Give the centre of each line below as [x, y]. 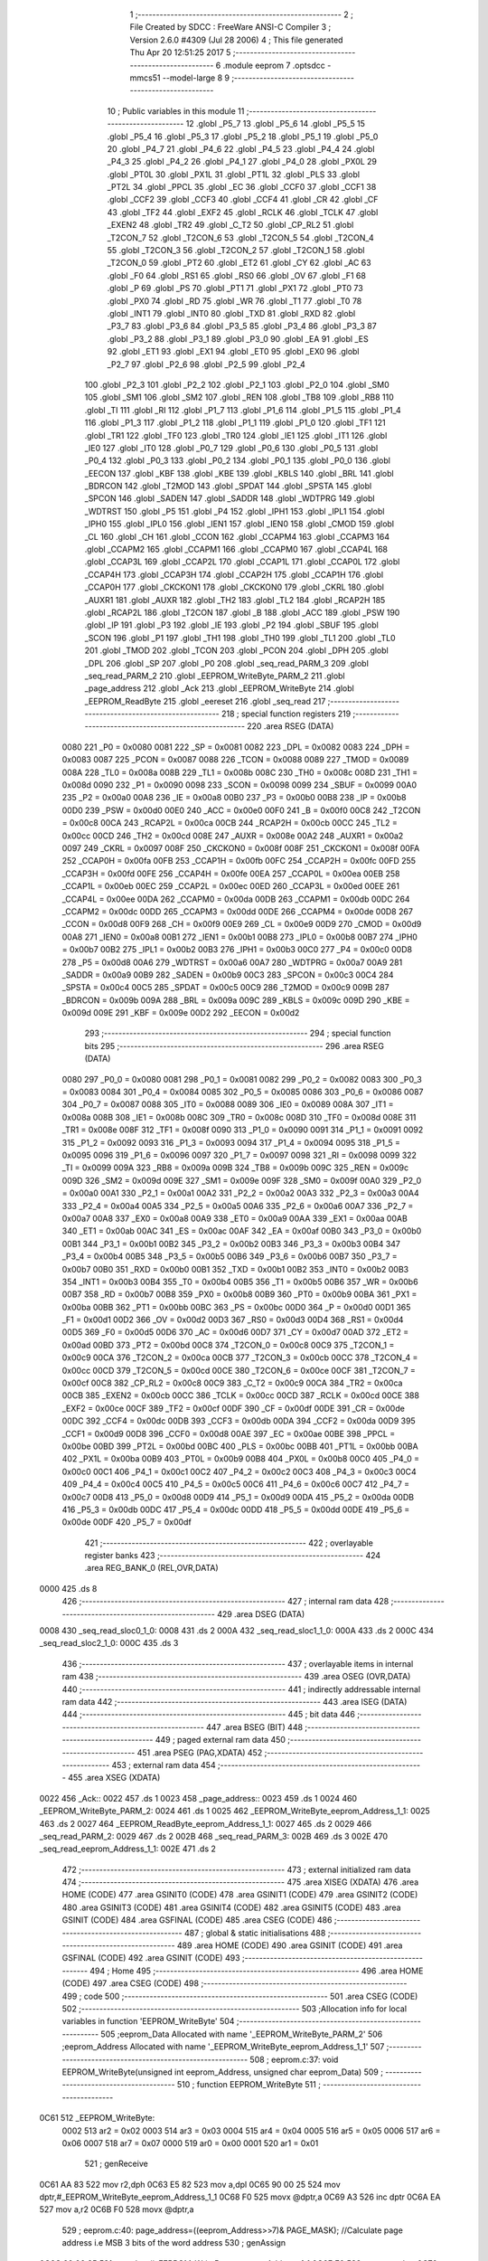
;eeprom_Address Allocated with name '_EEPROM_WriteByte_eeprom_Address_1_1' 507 [223, 2047]
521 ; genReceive [116, 2164]
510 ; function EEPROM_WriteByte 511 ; [249, 2085]
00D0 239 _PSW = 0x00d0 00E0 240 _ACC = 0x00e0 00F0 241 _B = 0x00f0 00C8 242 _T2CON [241, 810]
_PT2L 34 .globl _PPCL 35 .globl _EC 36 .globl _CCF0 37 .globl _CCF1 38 [242, 187]
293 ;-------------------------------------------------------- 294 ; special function [238, 1033]
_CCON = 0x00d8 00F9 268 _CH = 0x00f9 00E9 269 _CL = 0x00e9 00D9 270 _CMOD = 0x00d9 [242, 924]
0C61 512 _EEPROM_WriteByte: [97, 2118]
